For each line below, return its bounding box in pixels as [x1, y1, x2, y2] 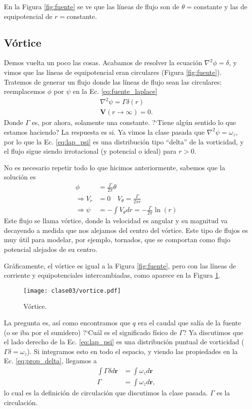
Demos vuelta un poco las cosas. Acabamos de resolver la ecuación [4, 57, 202, 68]
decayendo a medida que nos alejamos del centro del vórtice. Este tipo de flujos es [4, 225, 248, 235]
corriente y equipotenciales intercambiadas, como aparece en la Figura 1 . [4, 270, 221, 280]
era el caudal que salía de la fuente [138, 318, 241, 327]
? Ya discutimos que [183, 327, 243, 337]
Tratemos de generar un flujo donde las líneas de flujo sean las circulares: [4, 76, 222, 87]
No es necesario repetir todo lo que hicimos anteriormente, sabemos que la [4, 162, 225, 172]
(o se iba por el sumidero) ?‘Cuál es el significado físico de [4, 327, 177, 337]
